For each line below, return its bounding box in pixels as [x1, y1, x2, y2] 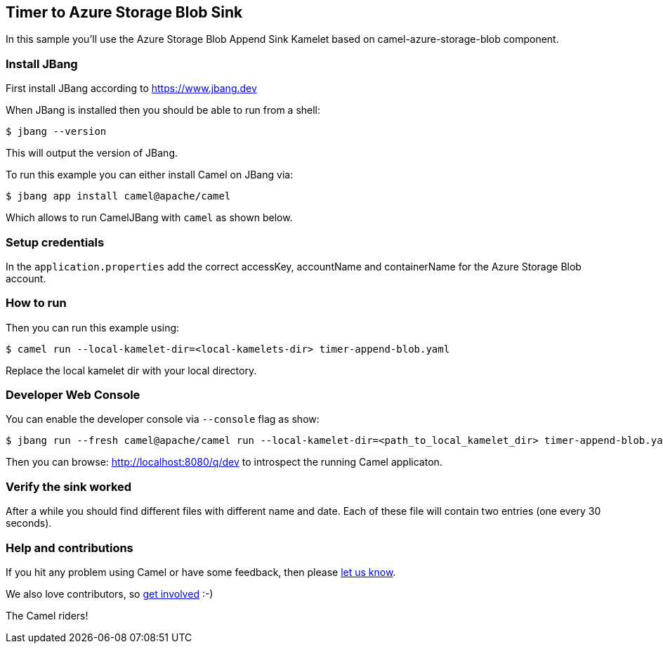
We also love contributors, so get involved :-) [6, 587, 214, 600]
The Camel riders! [6, 609, 88, 622]
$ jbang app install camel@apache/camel [6, 190, 231, 202]
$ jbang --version [6, 126, 107, 138]
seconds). [6, 517, 52, 530]
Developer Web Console [6, 388, 140, 402]
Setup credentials [6, 235, 105, 249]
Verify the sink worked [6, 479, 132, 494]
